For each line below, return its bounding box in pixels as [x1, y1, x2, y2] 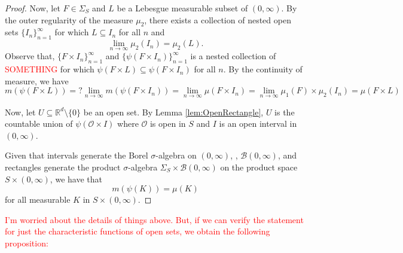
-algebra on [155, 149, 197, 161]
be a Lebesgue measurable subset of [117, 2, 248, 14]
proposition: [5, 236, 48, 249]
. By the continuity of [223, 63, 303, 75]
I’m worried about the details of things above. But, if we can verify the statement [5, 213, 304, 225]
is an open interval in [219, 117, 297, 130]
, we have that [50, 172, 102, 185]
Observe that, [5, 50, 55, 62]
